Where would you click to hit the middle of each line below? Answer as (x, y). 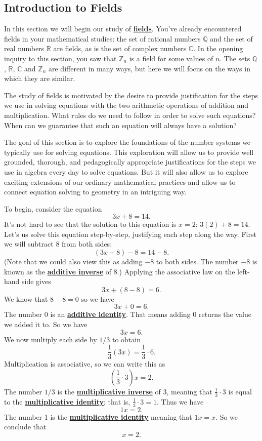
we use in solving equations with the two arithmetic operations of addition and (126, 105)
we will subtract (29, 244)
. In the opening (218, 48)
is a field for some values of (171, 58)
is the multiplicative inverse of (109, 391)
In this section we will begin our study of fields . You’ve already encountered (123, 29)
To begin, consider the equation (53, 208)
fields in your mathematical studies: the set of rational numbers (102, 38)
